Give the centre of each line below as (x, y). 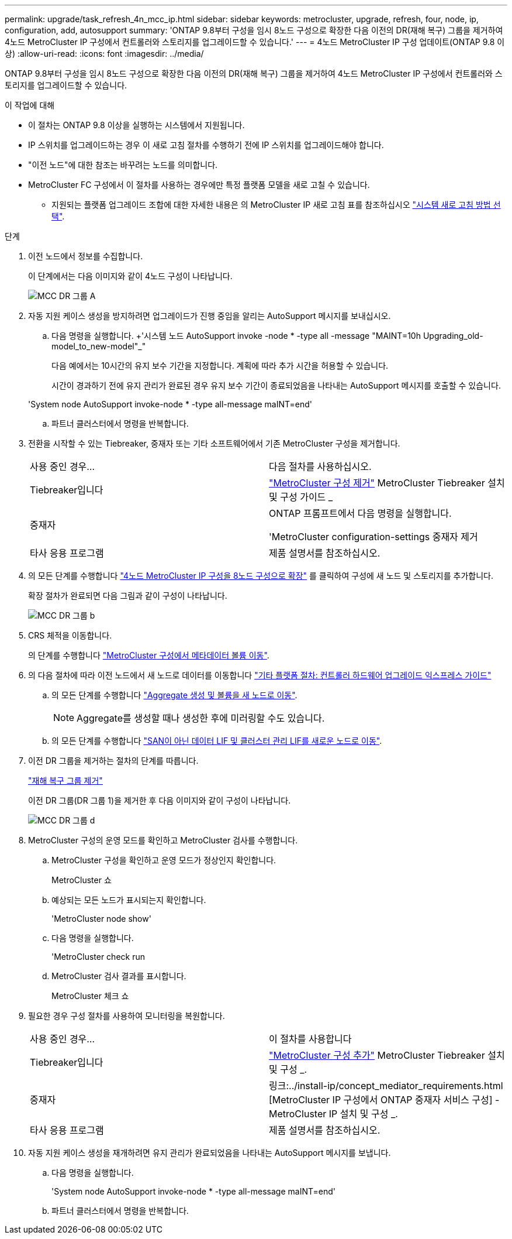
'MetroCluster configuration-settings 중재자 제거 (373, 537)
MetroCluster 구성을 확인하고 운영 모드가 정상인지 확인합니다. (164, 860)
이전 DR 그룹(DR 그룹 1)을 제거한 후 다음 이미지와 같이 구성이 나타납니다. (160, 800)
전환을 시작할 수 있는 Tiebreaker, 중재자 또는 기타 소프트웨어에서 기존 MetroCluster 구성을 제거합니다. (214, 443)
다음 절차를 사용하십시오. (320, 466)
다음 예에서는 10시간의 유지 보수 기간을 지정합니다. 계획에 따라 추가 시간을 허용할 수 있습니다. (220, 365)
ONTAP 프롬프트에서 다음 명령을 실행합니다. (360, 513)
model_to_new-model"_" (99, 346)
